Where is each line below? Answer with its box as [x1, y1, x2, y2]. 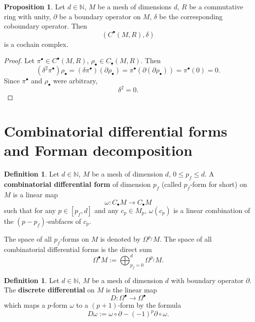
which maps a [4, 300, 45, 310]
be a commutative [189, 1, 244, 11]
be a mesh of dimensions [98, 1, 172, 11]
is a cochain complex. [4, 38, 69, 49]
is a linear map [13, 189, 58, 199]
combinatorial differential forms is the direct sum [4, 244, 152, 254]
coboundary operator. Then [4, 21, 87, 31]
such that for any [4, 205, 56, 215]
